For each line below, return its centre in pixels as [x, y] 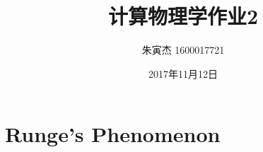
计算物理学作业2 [183, 16]
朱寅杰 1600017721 [183, 50]
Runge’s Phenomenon [113, 134]
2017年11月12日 [183, 73]
